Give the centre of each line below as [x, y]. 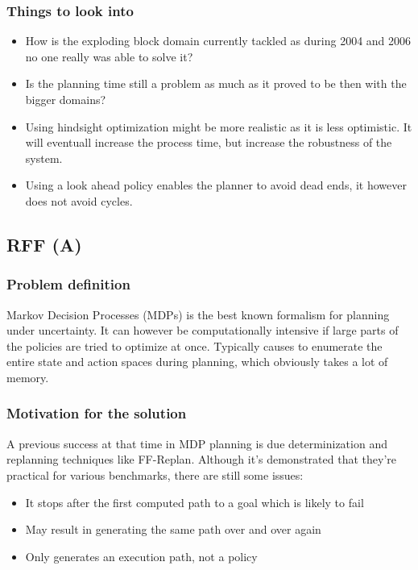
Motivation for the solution [97, 413]
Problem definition [68, 284]
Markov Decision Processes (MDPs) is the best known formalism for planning [198, 314]
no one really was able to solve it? [109, 56]
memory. [28, 377]
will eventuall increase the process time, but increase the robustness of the [209, 142]
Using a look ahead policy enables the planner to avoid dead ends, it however [216, 185]
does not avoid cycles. [79, 200]
